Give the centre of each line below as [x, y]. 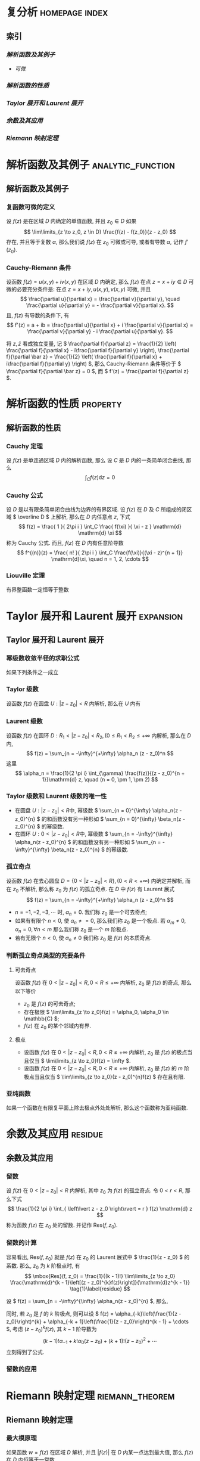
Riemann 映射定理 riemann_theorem [90, 1396]
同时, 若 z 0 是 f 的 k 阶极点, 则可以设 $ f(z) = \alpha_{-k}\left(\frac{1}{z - [94, 1315]
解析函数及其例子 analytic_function [91, 165]
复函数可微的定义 [31, 207]
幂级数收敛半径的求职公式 [43, 658]
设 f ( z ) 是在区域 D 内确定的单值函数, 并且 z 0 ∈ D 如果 [71, 222]
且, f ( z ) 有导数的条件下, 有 [38, 315]
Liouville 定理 [26, 576]
